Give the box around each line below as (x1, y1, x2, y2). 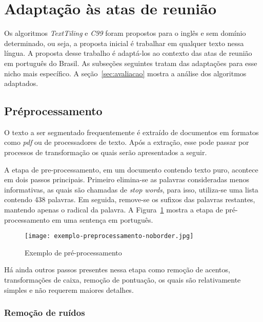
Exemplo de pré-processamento (25, 247, 122, 257)
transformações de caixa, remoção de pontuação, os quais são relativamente (4, 274, 241, 285)
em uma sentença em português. (52, 214, 153, 225)
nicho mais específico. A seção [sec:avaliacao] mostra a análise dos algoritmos (4, 68, 247, 78)
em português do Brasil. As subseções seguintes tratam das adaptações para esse (4, 57, 257, 68)
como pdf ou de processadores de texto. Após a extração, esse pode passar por (4, 137, 249, 147)
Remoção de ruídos (4, 306, 85, 319)
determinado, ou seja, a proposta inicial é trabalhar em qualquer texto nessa (4, 37, 244, 48)
